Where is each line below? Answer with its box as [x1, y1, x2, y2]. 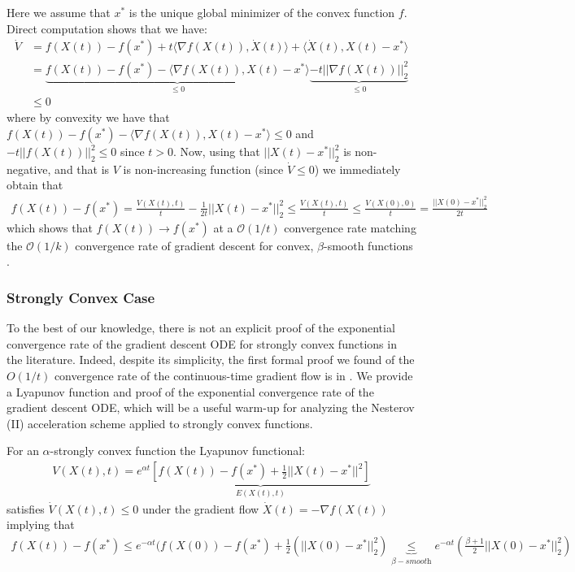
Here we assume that [7, 4, 111, 20]
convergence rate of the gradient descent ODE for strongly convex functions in [7, 335, 397, 352]
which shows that [7, 219, 93, 236]
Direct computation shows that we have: [7, 19, 207, 37]
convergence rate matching [284, 219, 416, 236]
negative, [7, 160, 51, 177]
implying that [7, 516, 75, 533]
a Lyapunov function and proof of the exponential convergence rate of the [7, 383, 374, 400]
